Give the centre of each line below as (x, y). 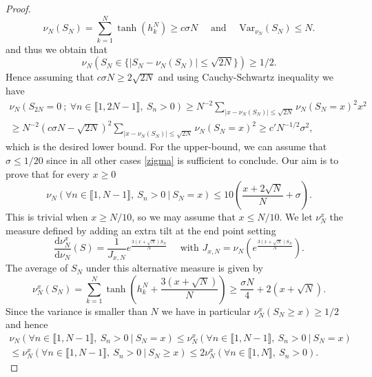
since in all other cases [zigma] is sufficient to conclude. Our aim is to (193, 160)
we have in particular (206, 310)
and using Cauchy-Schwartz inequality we (246, 77)
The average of (37, 268)
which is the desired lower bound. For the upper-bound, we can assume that (166, 146)
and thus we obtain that (56, 49)
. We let (296, 217)
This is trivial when (47, 217)
